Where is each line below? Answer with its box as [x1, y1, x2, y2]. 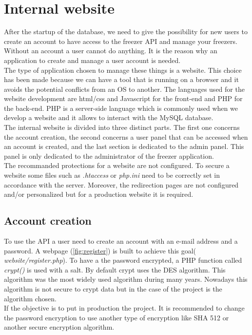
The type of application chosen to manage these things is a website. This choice [4, 64, 242, 75]
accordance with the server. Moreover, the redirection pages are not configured [4, 179, 239, 189]
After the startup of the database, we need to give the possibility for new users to [4, 26, 248, 37]
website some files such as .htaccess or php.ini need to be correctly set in [4, 170, 220, 180]
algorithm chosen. [4, 293, 57, 303]
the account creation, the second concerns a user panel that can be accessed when [4, 131, 248, 142]
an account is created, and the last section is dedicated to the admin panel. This [4, 141, 244, 151]
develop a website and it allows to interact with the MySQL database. [4, 112, 213, 123]
